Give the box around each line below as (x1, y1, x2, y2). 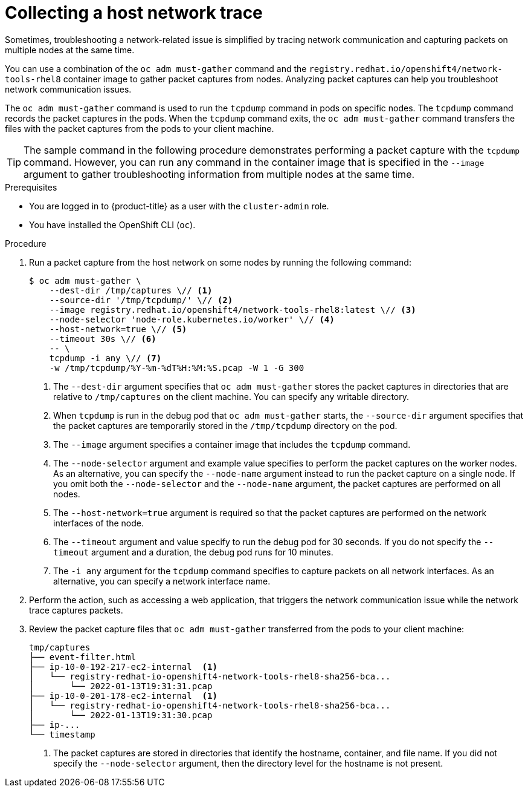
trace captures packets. (29, 604, 123, 615)
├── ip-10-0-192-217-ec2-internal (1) (29, 661, 217, 672)
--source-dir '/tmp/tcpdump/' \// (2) (49, 295, 233, 305)
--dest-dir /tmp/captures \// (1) (49, 285, 213, 295)
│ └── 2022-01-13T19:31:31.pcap (29, 681, 213, 691)
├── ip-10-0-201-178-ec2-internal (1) (29, 690, 217, 701)
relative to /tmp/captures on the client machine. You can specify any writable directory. (53, 391, 409, 402)
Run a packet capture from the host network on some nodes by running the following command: (29, 257, 411, 267)
